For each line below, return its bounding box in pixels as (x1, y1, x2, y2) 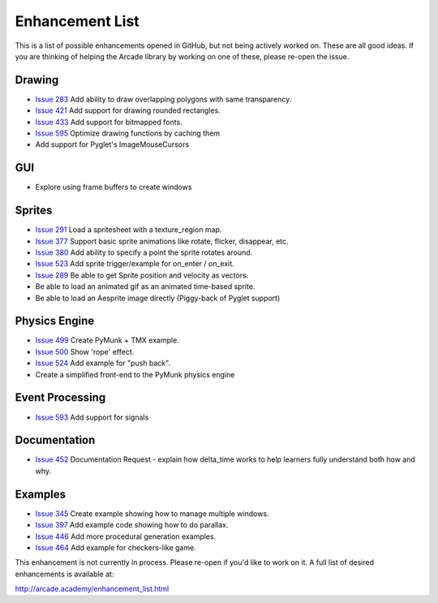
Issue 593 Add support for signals (35, 412, 149, 422)
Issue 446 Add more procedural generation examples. (35, 532, 217, 541)
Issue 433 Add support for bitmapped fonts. (35, 117, 182, 127)
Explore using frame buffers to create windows (35, 183, 192, 192)
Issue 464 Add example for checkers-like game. (35, 542, 196, 552)
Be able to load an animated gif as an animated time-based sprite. (35, 282, 255, 291)
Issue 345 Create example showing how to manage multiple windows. (35, 508, 269, 519)
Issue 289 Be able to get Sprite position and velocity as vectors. (35, 270, 249, 280)
